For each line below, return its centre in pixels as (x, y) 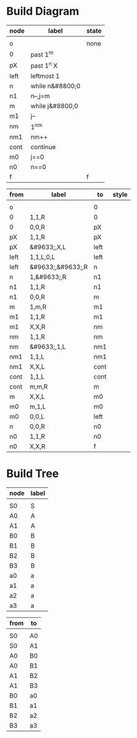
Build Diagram (43, 11)
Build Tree (33, 474)
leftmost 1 (45, 76)
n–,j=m (40, 96)
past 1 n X (44, 65)
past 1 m (42, 54)
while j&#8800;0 (54, 106)
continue (43, 147)
